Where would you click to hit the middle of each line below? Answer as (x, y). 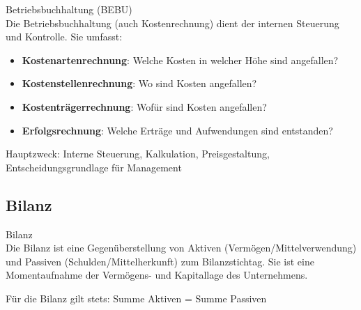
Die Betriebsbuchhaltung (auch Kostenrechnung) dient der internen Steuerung (172, 23)
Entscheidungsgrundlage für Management (94, 167)
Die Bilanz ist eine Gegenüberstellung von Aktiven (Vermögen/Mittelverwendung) (181, 248)
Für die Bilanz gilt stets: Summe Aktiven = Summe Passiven (136, 298)
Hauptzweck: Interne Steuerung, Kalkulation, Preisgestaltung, (138, 154)
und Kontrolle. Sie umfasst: (64, 37)
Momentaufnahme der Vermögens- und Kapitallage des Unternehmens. (157, 275)
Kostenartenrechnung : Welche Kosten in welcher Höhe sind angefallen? (180, 60)
